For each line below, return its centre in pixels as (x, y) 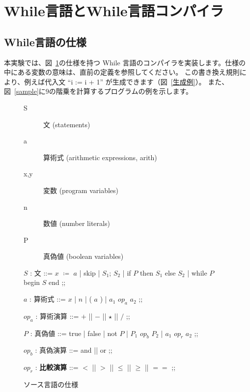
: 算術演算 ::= (57, 316)
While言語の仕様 (45, 42)
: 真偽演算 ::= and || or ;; (74, 350)
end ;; (57, 282)
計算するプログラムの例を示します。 (135, 91)
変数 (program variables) (81, 190)
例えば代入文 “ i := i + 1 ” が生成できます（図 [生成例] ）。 (115, 81)
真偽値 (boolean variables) (83, 256)
